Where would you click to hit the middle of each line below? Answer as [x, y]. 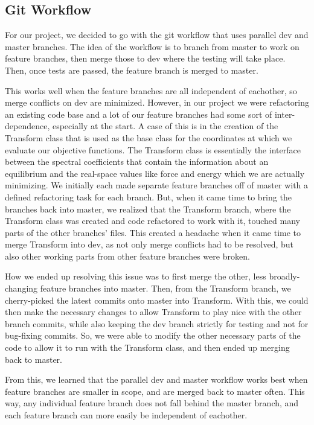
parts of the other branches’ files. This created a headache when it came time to [153, 232]
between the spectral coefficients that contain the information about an [137, 161]
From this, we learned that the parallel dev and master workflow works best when [156, 379]
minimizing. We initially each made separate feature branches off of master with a [157, 185]
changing [21, 288]
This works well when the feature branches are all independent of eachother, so [151, 90]
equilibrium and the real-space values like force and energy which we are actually [155, 173]
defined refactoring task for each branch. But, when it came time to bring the [148, 197]
